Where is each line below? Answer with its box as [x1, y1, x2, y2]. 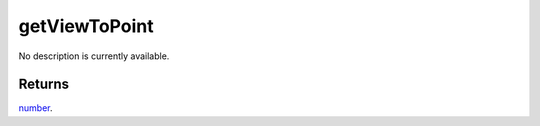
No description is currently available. [18, 50, 170, 62]
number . [18, 102, 53, 114]
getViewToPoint [18, 15, 154, 37]
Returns [18, 76, 70, 93]
